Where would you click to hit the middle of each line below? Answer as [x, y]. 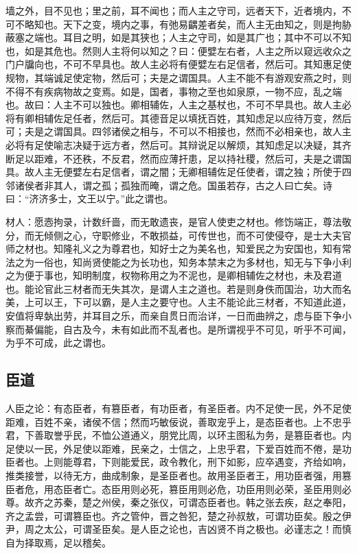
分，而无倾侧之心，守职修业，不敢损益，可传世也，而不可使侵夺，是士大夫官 [178, 235]
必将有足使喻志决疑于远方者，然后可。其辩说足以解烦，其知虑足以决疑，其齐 [178, 144]
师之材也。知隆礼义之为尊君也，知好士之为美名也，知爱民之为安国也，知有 [174, 249]
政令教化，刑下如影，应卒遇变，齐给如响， [255, 462]
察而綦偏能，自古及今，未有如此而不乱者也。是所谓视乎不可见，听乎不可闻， [178, 329]
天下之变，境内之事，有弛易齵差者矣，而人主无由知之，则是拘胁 [207, 24]
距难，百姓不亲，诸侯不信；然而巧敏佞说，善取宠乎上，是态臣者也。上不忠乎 [178, 421]
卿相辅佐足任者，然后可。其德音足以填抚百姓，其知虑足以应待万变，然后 [188, 118]
